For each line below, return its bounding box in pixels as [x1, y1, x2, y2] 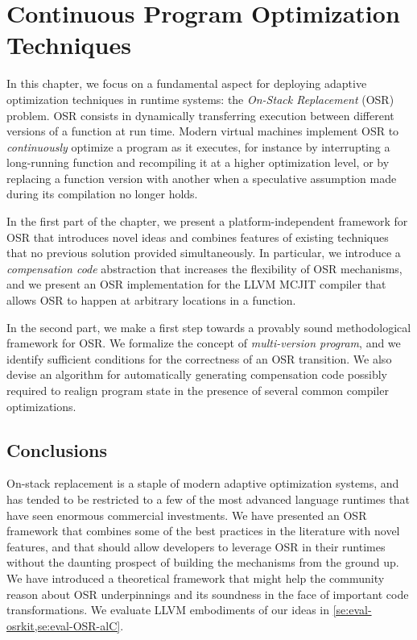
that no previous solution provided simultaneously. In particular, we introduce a [6, 244, 401, 261]
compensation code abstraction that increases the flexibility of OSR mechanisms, [6, 260, 403, 276]
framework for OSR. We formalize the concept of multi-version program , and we [6, 335, 401, 351]
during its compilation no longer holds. [6, 185, 198, 202]
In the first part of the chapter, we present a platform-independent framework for [6, 213, 408, 230]
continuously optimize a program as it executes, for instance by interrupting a [6, 138, 390, 155]
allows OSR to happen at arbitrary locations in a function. [6, 292, 296, 309]
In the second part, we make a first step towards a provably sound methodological [6, 318, 411, 335]
